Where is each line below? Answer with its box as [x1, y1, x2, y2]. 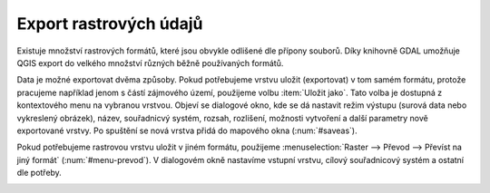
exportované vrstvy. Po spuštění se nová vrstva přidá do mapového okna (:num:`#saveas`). [16, 125, 358, 136]
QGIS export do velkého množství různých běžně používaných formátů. [16, 57, 284, 68]
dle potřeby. [16, 168, 63, 179]
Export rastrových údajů [16, 14, 203, 34]
